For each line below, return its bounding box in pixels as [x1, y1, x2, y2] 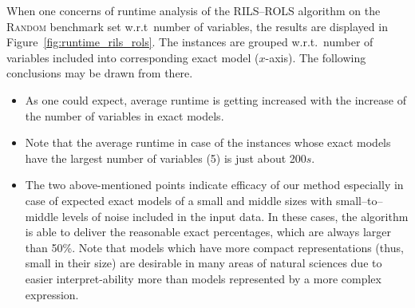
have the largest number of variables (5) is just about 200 [25, 149, 306, 166]
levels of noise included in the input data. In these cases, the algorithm [61, 207, 409, 224]
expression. [25, 286, 79, 302]
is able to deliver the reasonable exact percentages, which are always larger [25, 223, 392, 240]
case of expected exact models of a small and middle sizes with [25, 192, 333, 208]
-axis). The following [265, 49, 366, 65]
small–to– [335, 192, 383, 208]
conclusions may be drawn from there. [6, 65, 193, 81]
